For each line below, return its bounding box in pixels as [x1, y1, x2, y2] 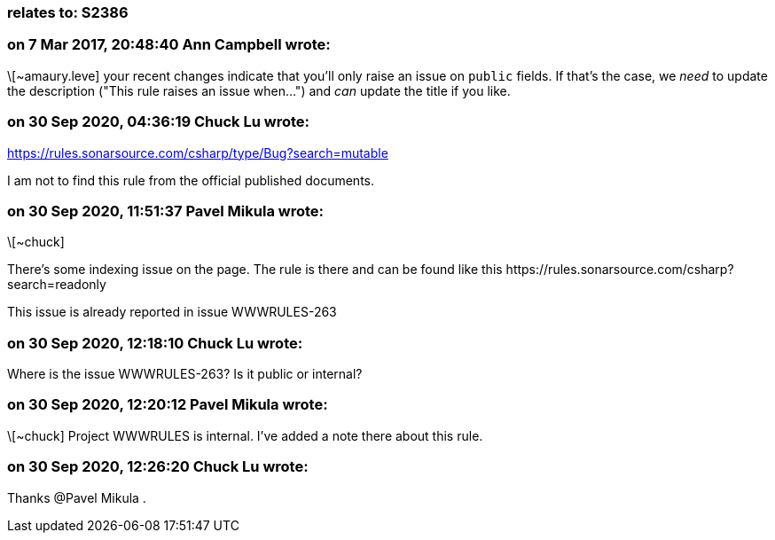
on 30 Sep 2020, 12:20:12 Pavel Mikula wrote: [7, 395, 328, 414]
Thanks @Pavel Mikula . [7, 489, 146, 505]
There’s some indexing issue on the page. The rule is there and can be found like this [7, 262, 503, 278]
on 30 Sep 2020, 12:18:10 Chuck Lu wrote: [7, 333, 303, 352]
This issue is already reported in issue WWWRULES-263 [7, 304, 337, 320]
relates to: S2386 [7, 4, 129, 21]
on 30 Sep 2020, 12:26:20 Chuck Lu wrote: [7, 458, 309, 476]
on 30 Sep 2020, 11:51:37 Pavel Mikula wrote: [7, 201, 325, 220]
